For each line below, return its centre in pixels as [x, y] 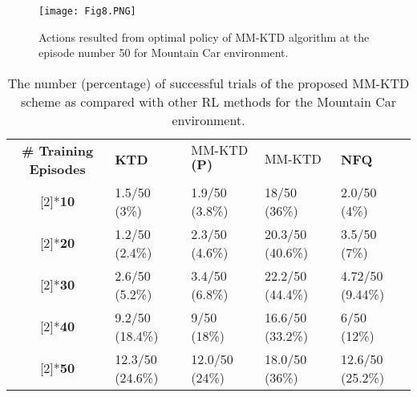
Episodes [57, 168]
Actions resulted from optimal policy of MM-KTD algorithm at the [204, 36]
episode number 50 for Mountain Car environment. [164, 53]
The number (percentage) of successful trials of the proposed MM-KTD [208, 83]
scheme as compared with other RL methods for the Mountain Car [208, 101]
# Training [58, 150]
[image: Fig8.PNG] [87, 11]
